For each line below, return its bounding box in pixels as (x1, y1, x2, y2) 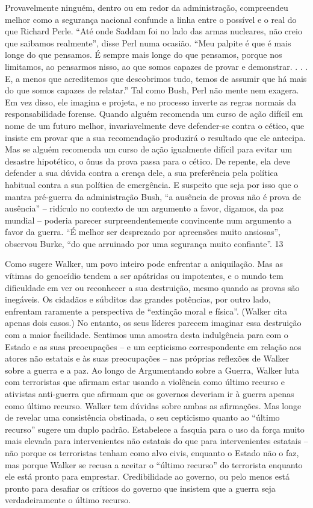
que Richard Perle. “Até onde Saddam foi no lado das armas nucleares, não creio (5, 25, 302, 37)
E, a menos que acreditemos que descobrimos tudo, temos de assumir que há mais (5, 72, 307, 84)
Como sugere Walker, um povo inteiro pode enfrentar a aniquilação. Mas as (5, 257, 284, 270)
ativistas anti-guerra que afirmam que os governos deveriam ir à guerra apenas (5, 387, 294, 400)
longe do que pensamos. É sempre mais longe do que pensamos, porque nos (5, 48, 282, 61)
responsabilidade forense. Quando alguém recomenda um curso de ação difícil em (5, 107, 303, 120)
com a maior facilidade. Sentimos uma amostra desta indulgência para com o (5, 328, 288, 341)
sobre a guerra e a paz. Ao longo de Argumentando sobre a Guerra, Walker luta (5, 363, 300, 376)
